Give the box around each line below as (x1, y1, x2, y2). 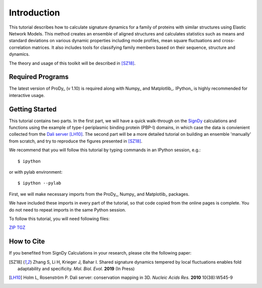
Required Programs (9, 73, 69, 81)
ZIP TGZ (9, 224, 26, 230)
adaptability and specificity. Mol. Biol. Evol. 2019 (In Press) (17, 266, 135, 272)
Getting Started (9, 105, 57, 113)
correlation (9, 44, 31, 50)
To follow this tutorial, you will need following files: (9, 216, 110, 222)
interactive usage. (9, 92, 45, 98)
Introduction (9, 7, 60, 18)
